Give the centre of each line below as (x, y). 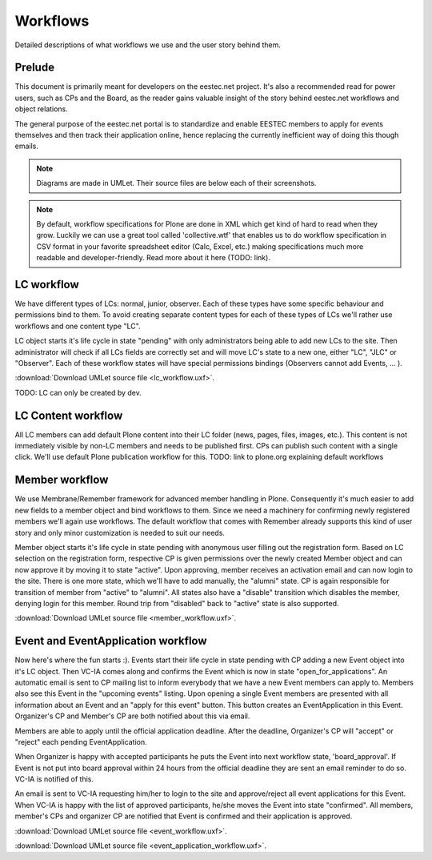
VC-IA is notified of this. (54, 779)
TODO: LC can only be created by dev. (78, 392)
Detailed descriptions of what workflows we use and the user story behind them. (148, 45)
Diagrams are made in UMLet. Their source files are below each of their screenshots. (176, 183)
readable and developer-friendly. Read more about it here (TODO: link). (154, 258)
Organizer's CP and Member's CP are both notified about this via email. (132, 716)
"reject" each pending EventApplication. (81, 741)
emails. (27, 146)
